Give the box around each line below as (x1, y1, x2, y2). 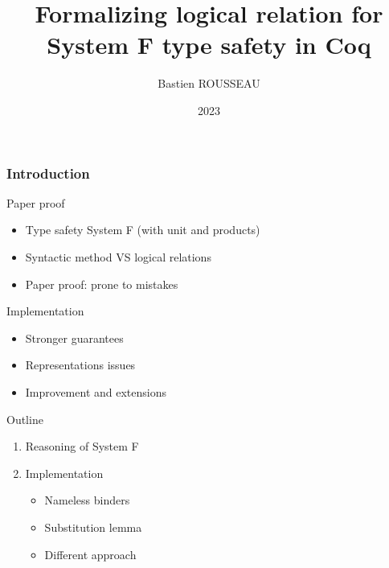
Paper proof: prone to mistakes (25, 275, 178, 292)
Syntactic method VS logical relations (25, 248, 211, 265)
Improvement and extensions (25, 383, 166, 400)
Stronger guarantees (25, 329, 124, 346)
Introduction (6, 163, 90, 183)
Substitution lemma (44, 518, 142, 535)
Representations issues (25, 356, 136, 373)
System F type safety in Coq (47, 28, 371, 61)
